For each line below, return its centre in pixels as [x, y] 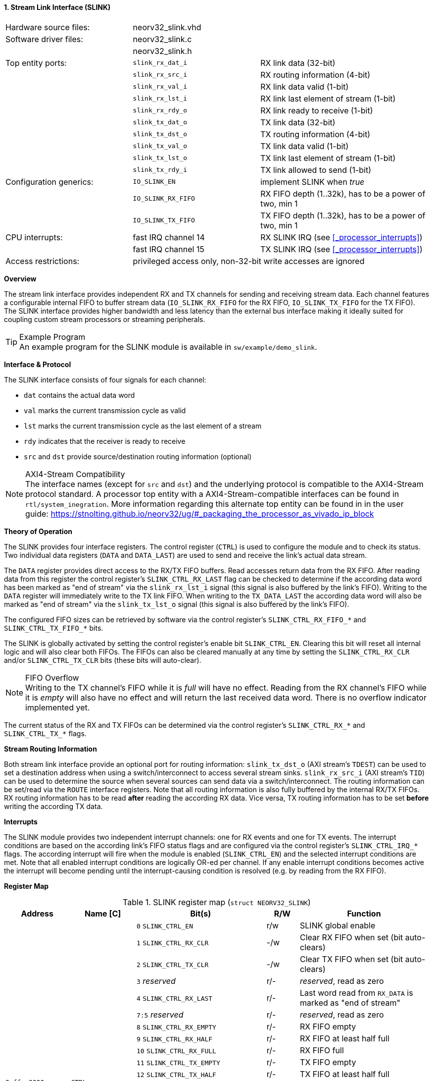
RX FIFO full [322, 1050]
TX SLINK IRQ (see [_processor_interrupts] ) [341, 249]
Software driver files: [44, 39]
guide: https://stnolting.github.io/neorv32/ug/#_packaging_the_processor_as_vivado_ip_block [200, 513]
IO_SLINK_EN [154, 182]
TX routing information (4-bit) [315, 134]
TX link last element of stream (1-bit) [328, 158]
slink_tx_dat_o [160, 122]
